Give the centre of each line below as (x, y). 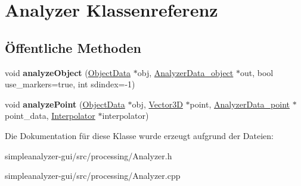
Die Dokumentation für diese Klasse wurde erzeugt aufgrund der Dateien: (139, 135)
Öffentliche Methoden (73, 47)
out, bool (257, 72)
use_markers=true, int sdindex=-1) (70, 84)
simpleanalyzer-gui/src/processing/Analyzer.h (89, 155)
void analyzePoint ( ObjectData (65, 104)
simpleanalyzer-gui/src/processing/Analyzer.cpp (93, 176)
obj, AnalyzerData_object (185, 72)
